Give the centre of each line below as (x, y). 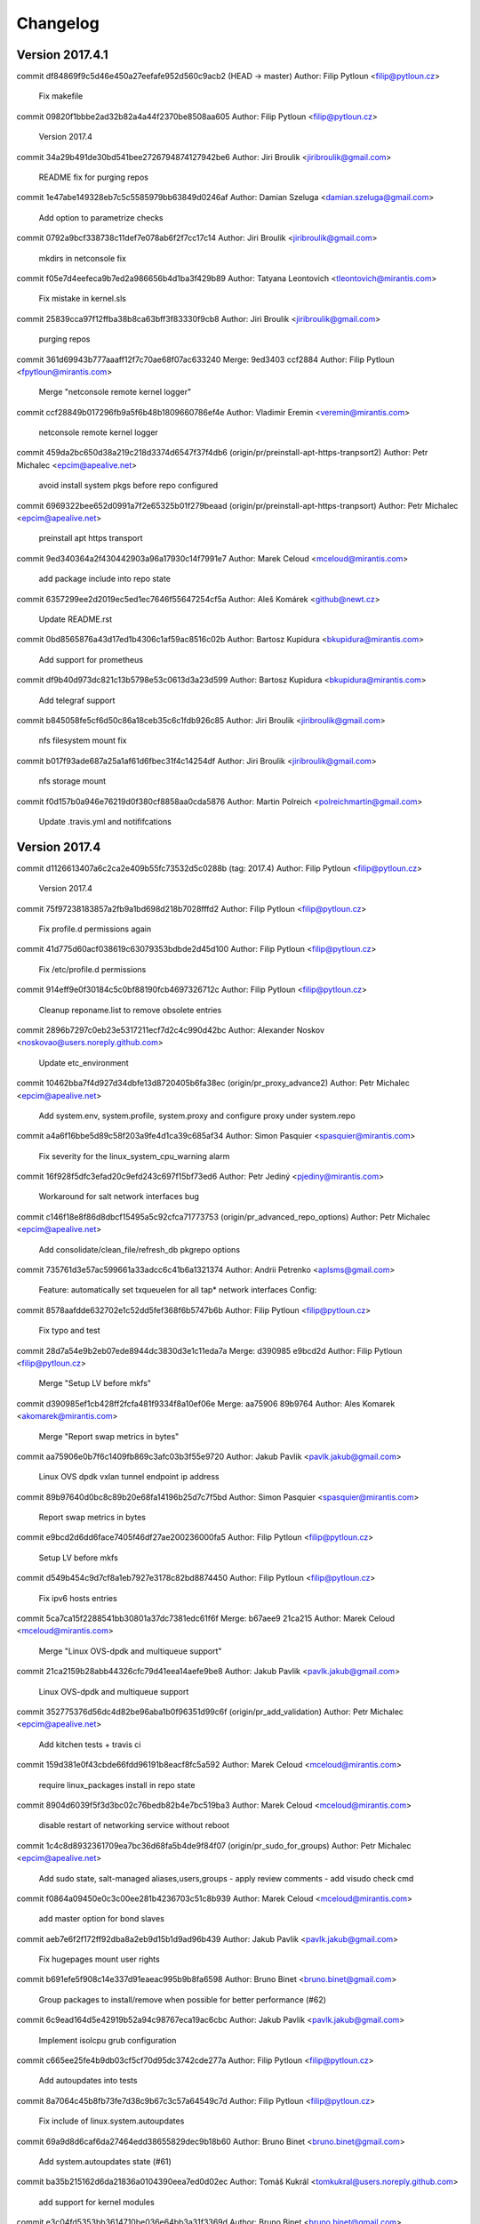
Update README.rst (76, 619)
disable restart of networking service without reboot (134, 1825)
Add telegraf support (77, 700)
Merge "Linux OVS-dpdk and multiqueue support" (130, 1651)
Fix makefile (61, 96)
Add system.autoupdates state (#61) (105, 2161)
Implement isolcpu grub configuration (108, 2040)
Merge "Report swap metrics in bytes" (109, 1436)
